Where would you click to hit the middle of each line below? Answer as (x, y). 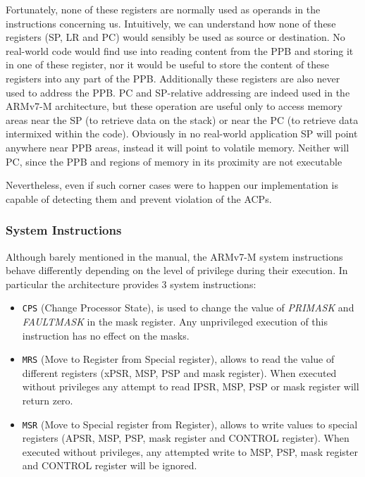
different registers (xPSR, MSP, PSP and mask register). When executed (179, 372)
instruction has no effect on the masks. (106, 335)
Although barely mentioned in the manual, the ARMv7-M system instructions (174, 256)
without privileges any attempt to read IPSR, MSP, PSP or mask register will (191, 386)
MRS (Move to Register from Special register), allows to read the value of (178, 359)
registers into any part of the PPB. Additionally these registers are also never (173, 78)
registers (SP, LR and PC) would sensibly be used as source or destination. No (175, 37)
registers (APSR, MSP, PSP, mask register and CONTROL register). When (186, 438)
